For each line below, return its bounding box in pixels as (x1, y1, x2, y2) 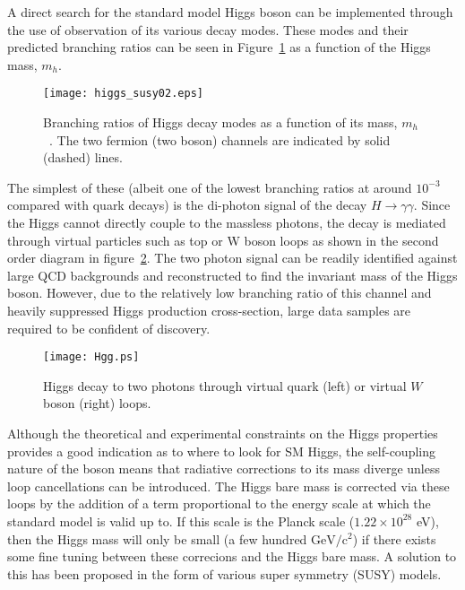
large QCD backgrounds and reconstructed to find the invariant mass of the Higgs (7, 265, 458, 284)
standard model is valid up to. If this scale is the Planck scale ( (7, 511, 355, 530)
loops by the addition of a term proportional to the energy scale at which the (7, 494, 431, 513)
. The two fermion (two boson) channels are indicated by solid (49, 130, 391, 149)
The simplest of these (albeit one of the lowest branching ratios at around (7, 178, 412, 196)
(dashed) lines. (43, 148, 123, 167)
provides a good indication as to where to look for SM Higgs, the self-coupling (7, 441, 436, 460)
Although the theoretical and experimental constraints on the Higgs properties (7, 424, 438, 442)
